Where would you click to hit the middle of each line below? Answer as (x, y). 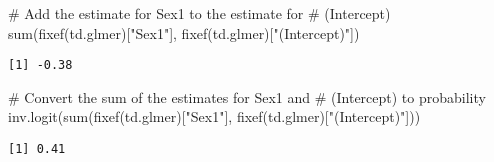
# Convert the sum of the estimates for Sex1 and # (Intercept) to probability (247, 96)
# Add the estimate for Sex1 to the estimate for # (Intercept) (199, 13)
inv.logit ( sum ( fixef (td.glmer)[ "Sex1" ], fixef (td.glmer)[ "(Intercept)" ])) (214, 116)
